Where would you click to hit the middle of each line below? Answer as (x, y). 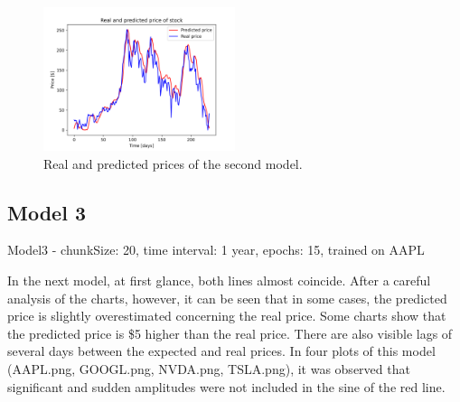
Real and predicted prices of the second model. (173, 163)
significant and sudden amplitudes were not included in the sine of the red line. (226, 386)
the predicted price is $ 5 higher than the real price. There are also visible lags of (230, 333)
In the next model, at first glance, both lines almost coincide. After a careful (219, 280)
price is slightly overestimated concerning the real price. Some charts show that (227, 316)
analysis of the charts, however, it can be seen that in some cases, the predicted (227, 298)
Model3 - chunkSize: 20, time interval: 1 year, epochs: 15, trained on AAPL (216, 250)
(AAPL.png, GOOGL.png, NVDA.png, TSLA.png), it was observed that (209, 368)
